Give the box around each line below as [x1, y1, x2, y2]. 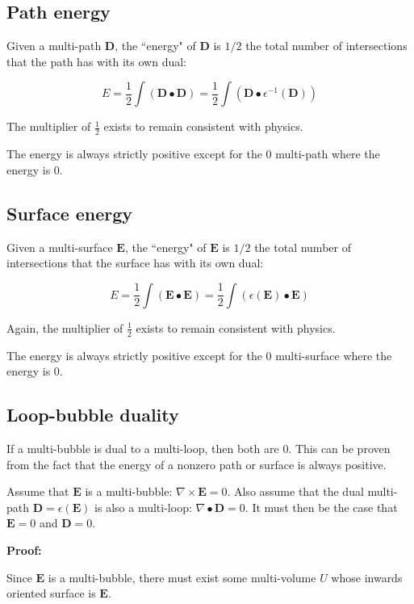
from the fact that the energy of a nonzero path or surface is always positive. [6, 455, 387, 472]
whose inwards [331, 568, 403, 585]
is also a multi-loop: [94, 498, 192, 515]
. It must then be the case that [245, 498, 398, 515]
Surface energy [6, 200, 133, 225]
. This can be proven [288, 440, 391, 457]
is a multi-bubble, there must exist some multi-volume [48, 568, 316, 585]
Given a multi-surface [6, 238, 113, 255]
